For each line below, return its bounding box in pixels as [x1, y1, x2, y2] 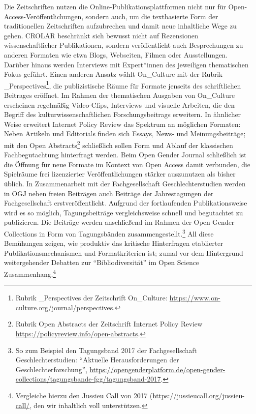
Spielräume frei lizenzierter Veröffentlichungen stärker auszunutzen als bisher [4, 169, 236, 179]
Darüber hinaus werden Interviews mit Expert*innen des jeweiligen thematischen [4, 59, 249, 69]
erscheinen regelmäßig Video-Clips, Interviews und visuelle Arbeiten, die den [4, 99, 235, 110]
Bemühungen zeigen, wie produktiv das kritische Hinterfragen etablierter [4, 238, 224, 248]
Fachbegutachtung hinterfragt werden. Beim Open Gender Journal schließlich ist [4, 149, 247, 160]
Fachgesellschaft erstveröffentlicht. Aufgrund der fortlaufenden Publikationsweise [4, 198, 247, 208]
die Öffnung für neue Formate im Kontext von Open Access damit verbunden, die [4, 159, 251, 169]
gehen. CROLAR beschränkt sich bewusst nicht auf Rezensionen [4, 30, 198, 40]
